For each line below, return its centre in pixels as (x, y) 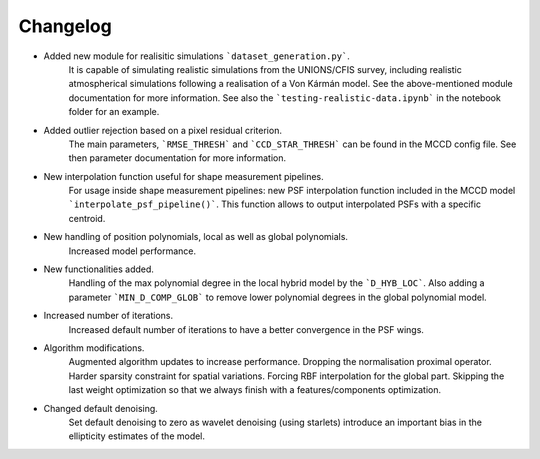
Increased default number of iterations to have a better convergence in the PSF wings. (246, 329)
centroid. (87, 218)
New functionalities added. (99, 269)
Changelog (65, 26)
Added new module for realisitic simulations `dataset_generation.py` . (196, 56)
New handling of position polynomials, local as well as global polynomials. (196, 237)
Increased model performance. (132, 251)
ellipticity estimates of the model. (136, 436)
